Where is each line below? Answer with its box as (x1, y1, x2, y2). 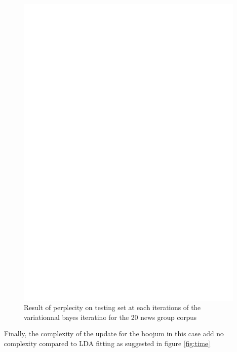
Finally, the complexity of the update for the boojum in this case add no (4, 328, 224, 339)
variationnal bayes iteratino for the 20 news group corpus (24, 312, 197, 322)
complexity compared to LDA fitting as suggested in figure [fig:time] (4, 338, 210, 348)
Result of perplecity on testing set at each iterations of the (24, 302, 201, 313)
